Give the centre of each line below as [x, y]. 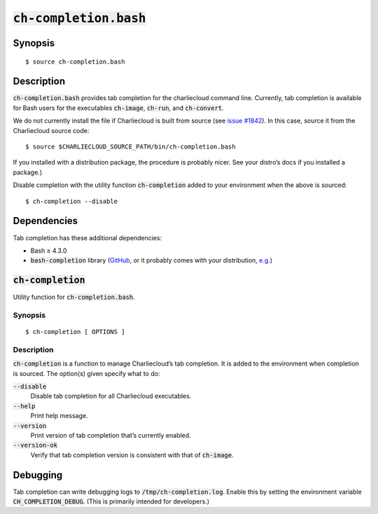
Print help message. [59, 416]
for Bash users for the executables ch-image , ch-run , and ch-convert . [118, 108]
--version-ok [35, 445]
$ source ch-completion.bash [75, 62]
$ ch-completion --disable [72, 201]
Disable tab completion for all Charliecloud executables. [111, 396]
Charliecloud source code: [51, 130]
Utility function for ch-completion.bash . [74, 297]
